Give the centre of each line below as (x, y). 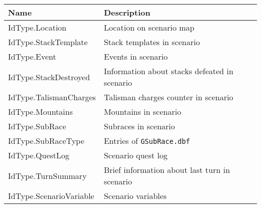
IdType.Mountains (41, 112)
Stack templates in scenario (152, 42)
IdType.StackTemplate (48, 42)
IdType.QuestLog (39, 155)
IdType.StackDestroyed (49, 77)
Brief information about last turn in (167, 170)
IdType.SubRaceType (46, 141)
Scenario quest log (136, 155)
